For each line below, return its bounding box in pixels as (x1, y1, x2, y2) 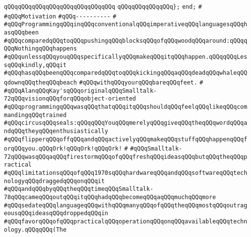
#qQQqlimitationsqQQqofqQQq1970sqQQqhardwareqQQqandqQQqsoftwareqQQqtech (4, 169, 248, 177)
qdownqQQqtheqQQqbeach (4, 79, 77, 86)
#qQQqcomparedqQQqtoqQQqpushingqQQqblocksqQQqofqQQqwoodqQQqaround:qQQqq (4, 37, 248, 44)
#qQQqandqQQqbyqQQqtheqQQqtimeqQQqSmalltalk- (4, 186, 153, 193)
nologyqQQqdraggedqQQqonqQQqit (4, 177, 105, 185)
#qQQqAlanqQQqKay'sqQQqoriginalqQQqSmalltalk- (4, 87, 157, 94)
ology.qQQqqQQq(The (4, 226, 67, 233)
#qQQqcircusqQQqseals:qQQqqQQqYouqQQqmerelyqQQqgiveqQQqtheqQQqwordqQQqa (4, 119, 248, 127)
